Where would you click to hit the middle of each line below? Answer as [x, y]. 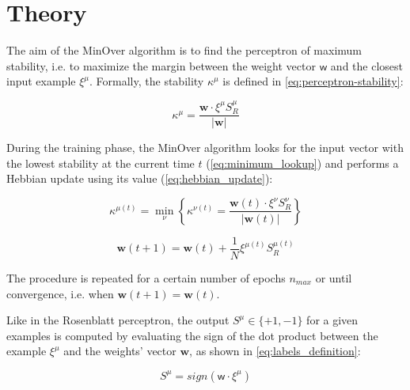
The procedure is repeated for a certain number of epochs [146, 278]
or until [334, 278]
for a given [332, 320]
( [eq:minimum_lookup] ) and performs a [302, 163]
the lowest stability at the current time [101, 163]
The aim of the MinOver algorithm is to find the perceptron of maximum [184, 50]
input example [41, 81]
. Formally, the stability [147, 81]
